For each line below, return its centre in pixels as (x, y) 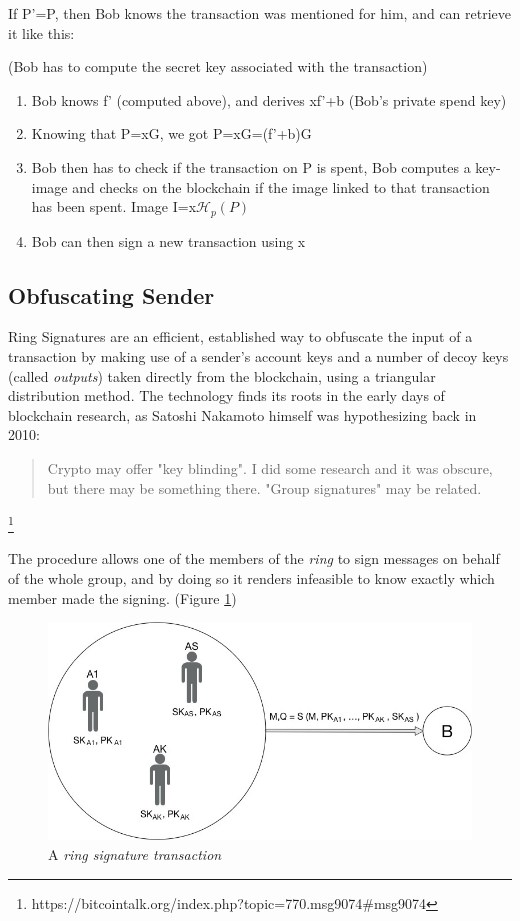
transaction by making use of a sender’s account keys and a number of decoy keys (258, 356)
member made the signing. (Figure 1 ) (122, 597)
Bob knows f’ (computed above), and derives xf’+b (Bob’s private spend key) (269, 99)
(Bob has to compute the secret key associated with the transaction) (218, 66)
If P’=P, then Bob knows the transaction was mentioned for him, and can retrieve (260, 13)
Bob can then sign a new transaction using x (168, 240)
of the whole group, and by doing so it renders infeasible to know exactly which (251, 578)
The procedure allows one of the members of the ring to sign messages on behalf (254, 558)
